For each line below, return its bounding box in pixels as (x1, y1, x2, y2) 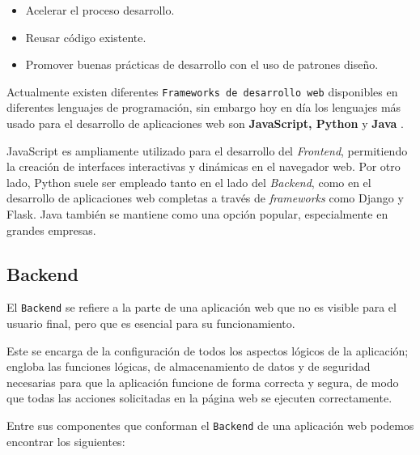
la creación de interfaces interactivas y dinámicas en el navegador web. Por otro (6, 158, 401, 175)
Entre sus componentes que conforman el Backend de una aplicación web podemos (6, 417, 414, 434)
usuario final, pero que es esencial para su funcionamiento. (6, 315, 295, 332)
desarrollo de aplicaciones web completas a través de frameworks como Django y (6, 189, 404, 206)
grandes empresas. (6, 221, 96, 238)
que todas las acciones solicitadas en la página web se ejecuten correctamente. (6, 389, 392, 406)
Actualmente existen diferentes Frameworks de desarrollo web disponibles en (6, 83, 398, 100)
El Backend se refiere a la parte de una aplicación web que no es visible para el (6, 299, 397, 316)
